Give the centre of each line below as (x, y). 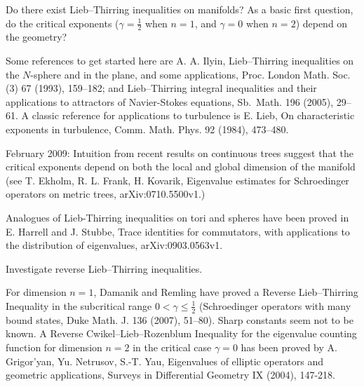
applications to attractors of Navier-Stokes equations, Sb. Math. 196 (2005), (170, 101)
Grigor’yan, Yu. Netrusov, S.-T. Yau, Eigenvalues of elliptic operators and (165, 361)
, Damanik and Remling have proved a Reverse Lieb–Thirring (226, 292)
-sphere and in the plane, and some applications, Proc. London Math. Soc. (190, 74)
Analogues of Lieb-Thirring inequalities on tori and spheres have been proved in (177, 217)
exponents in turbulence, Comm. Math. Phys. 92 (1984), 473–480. (147, 129)
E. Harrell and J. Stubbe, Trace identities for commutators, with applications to (178, 231)
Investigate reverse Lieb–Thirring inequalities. (104, 268)
